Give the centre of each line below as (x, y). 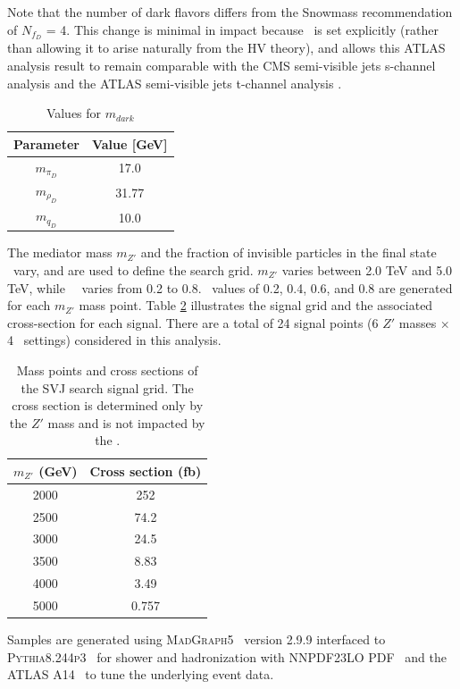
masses (418, 322)
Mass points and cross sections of (107, 370)
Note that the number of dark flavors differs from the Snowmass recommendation (230, 12)
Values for (74, 113)
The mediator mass (60, 252)
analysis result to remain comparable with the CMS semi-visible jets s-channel (222, 66)
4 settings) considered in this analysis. (114, 340)
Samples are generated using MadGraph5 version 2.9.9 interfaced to (197, 639)
